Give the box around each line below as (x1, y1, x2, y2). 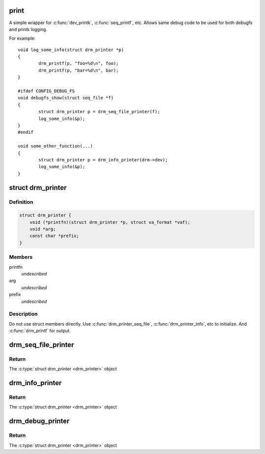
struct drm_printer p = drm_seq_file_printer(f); (38, 109, 160, 115)
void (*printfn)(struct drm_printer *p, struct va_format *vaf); (29, 219, 190, 225)
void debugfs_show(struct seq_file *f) (18, 95, 114, 101)
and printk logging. (9, 26, 48, 32)
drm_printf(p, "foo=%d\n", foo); (38, 61, 119, 66)
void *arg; (29, 226, 56, 232)
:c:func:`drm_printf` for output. (9, 328, 71, 334)
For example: (9, 35, 36, 41)
